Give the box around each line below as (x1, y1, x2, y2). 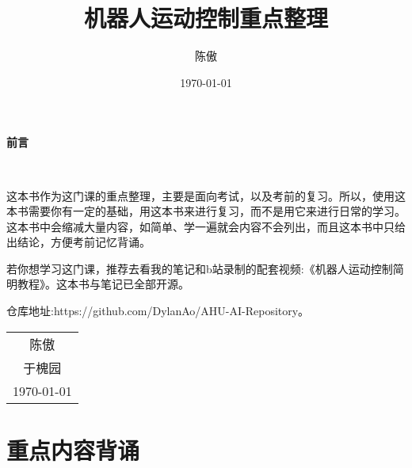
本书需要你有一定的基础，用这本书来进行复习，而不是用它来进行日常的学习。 (6, 203, 406, 219)
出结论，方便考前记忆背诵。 (6, 234, 151, 250)
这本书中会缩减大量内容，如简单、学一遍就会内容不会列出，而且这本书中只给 (6, 218, 406, 234)
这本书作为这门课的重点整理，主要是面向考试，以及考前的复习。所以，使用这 (6, 187, 406, 204)
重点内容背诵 (6, 433, 140, 466)
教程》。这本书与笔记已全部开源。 (17, 276, 189, 292)
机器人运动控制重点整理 (83, 2, 328, 34)
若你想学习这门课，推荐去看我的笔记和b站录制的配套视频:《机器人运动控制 (6, 260, 393, 276)
